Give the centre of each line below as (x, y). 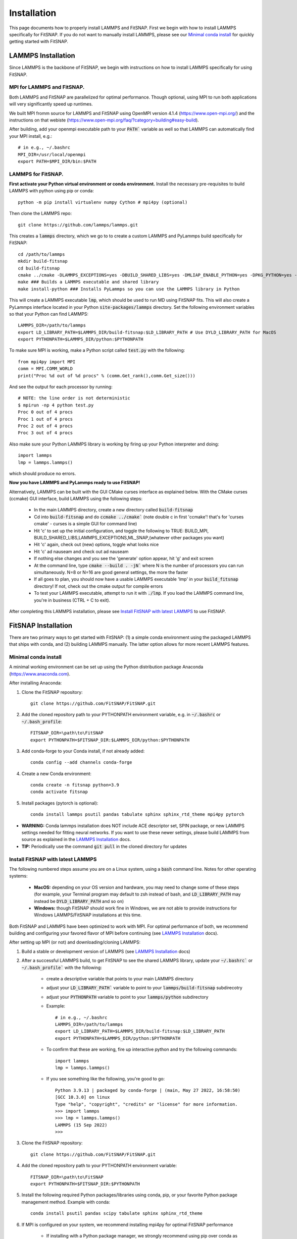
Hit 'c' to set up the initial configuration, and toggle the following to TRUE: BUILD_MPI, (121, 531)
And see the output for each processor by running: (61, 387)
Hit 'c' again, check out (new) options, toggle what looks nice (96, 545)
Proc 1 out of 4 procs (46, 419)
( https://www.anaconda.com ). (40, 674)
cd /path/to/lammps (42, 254)
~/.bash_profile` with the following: (62, 967)
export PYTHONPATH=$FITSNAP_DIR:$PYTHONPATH (85, 1184)
